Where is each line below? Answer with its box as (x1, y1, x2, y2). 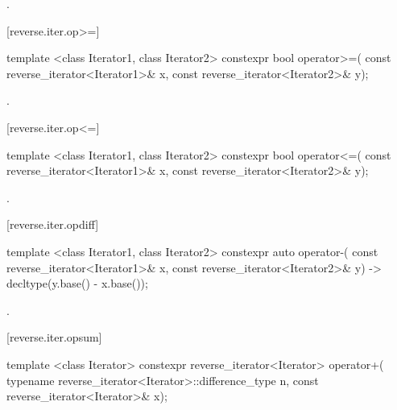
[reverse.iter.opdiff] (6, 216, 99, 233)
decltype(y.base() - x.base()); (6, 275, 148, 292)
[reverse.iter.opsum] (6, 329, 102, 346)
